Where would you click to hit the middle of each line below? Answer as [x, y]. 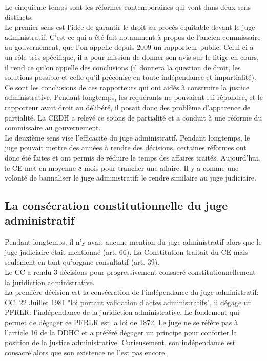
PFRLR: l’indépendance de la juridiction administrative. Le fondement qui [122, 312]
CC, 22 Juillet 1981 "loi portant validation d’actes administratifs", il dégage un [128, 302]
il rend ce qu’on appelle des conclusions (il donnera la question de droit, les [123, 67]
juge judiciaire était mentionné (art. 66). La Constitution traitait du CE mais [126, 252]
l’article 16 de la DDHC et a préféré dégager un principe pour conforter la [121, 332]
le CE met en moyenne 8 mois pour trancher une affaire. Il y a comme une [122, 167]
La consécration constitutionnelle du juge [116, 205]
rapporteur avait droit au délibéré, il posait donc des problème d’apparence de [128, 107]
